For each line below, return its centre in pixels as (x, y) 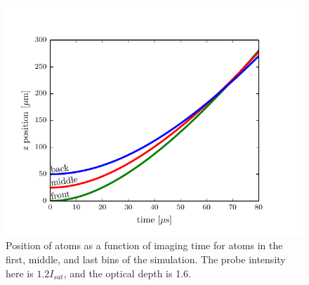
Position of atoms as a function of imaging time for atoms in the (144, 245)
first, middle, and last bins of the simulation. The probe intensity (146, 259)
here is (20, 273)
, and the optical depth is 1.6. (127, 273)
